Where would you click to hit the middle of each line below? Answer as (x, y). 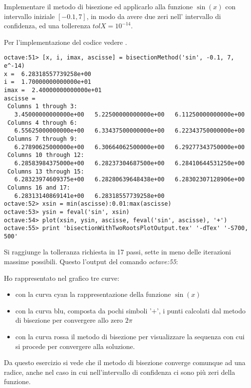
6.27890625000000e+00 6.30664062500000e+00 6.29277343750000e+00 (129, 147)
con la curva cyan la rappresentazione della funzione (93, 294)
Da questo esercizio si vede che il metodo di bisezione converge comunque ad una (125, 362)
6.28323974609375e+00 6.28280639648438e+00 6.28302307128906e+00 (129, 180)
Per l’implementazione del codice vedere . (66, 42)
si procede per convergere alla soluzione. (75, 346)
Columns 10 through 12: (46, 155)
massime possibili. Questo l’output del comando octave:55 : (91, 262)
